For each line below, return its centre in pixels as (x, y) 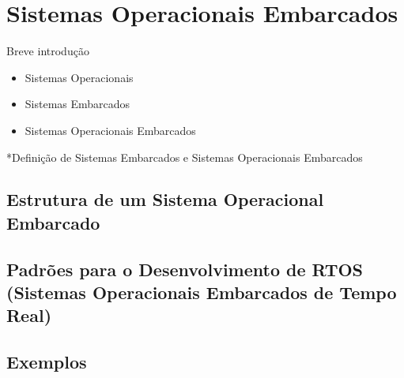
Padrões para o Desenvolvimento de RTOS (185, 269)
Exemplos (47, 362)
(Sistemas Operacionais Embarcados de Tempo (202, 292)
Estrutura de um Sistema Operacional (165, 199)
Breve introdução (48, 51)
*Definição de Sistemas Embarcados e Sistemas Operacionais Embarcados (185, 157)
